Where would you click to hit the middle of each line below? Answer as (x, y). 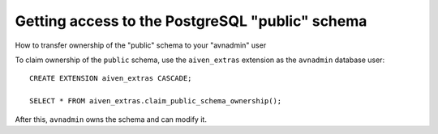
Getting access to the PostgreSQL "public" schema (191, 21)
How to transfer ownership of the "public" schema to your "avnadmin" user (141, 45)
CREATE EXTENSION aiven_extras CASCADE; (111, 78)
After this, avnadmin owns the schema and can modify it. (111, 119)
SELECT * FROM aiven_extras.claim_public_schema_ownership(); (156, 101)
